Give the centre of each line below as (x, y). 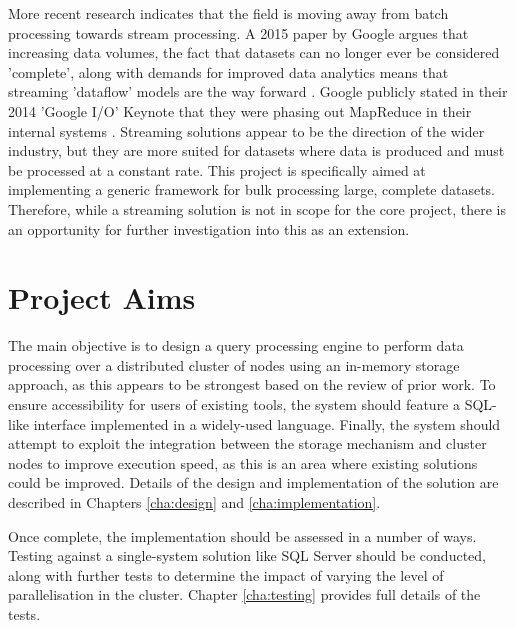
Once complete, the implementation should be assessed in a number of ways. (242, 535)
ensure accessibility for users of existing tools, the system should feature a (234, 404)
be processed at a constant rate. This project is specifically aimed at (217, 169)
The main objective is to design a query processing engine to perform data (236, 345)
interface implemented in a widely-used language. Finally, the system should (267, 423)
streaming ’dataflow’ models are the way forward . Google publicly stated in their (258, 91)
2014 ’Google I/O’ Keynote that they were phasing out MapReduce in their (240, 110)
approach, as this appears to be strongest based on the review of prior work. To (252, 384)
